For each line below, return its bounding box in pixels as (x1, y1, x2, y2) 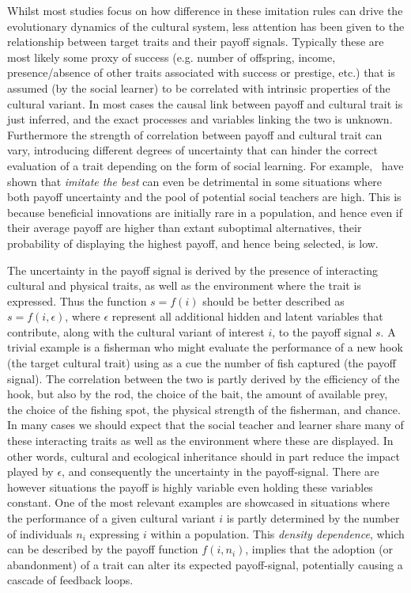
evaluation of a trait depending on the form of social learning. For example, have (7, 157, 404, 173)
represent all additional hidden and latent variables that (111, 308, 383, 325)
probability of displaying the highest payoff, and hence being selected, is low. (7, 234, 379, 251)
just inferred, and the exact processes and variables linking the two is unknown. (7, 111, 393, 127)
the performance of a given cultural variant (7, 510, 216, 526)
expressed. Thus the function (7, 292, 147, 309)
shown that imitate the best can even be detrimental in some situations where (7, 173, 383, 189)
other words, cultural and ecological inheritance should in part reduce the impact (7, 447, 401, 464)
